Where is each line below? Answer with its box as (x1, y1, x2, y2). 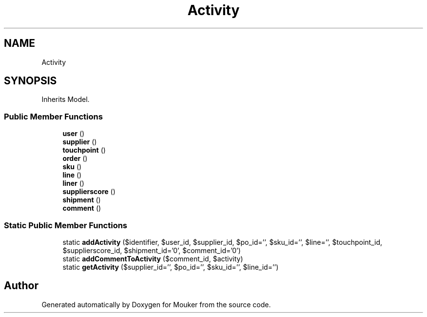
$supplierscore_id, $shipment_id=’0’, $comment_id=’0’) (62, 246, 241, 255)
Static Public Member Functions (4, 220, 128, 230)
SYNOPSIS (4, 75, 57, 87)
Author (4, 279, 39, 292)
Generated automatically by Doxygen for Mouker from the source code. (41, 300, 271, 309)
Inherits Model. (41, 95, 90, 104)
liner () (62, 179, 84, 188)
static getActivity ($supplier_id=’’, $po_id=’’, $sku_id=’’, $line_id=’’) (62, 262, 279, 271)
